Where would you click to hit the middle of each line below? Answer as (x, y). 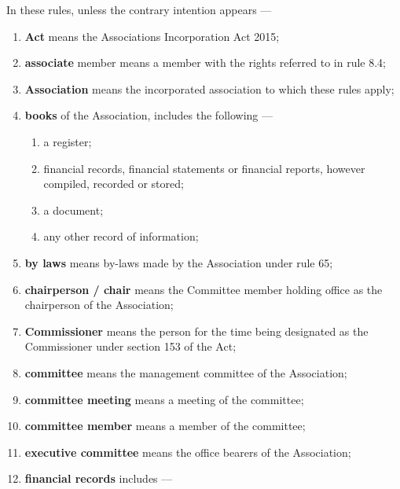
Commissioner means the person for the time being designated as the (196, 331)
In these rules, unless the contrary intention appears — (139, 9)
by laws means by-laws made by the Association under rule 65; (179, 262)
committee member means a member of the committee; (165, 426)
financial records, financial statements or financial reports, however (204, 168)
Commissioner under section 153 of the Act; (130, 346)
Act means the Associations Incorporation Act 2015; (152, 36)
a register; (68, 141)
